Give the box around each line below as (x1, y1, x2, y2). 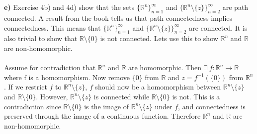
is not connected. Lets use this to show (100, 33, 218, 44)
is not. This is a (172, 91, 220, 101)
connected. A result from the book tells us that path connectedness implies (4, 12, 233, 23)
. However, (36, 91, 68, 101)
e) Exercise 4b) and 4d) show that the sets (4, 2, 135, 12)
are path (222, 2, 249, 12)
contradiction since (4, 101, 61, 111)
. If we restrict (4, 82, 47, 92)
